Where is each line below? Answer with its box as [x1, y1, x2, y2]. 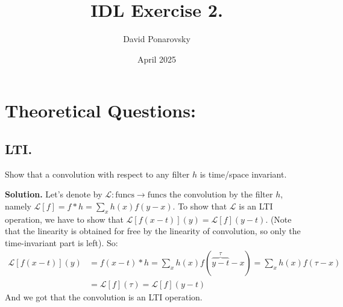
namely [5, 199, 31, 212]
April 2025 [137, 52, 177, 65]
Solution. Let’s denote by [5, 188, 102, 200]
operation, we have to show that [5, 212, 124, 225]
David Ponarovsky [123, 33, 190, 45]
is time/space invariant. [200, 167, 287, 180]
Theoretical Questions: [5, 98, 196, 123]
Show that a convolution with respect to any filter [5, 167, 190, 180]
